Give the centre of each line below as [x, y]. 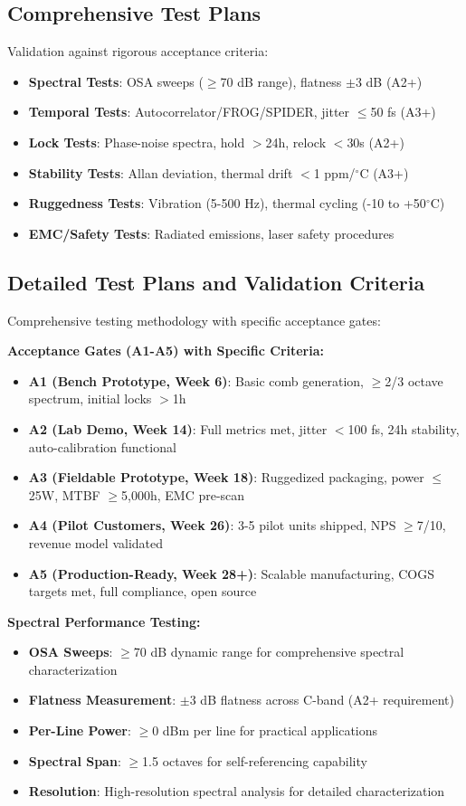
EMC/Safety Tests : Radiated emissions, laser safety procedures [211, 233]
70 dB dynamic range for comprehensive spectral [269, 652]
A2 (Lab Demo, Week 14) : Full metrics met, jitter [178, 428]
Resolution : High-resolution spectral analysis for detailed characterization [237, 791]
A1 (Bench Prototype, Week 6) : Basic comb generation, [196, 380]
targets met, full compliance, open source [143, 591]
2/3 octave [414, 380]
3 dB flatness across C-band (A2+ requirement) [322, 700]
